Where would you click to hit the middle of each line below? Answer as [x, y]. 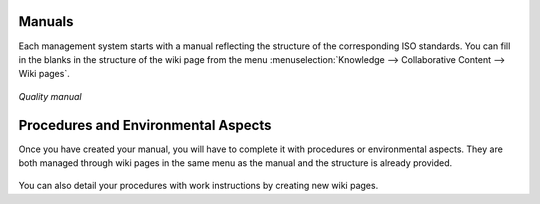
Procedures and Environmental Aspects [145, 125]
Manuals [46, 21]
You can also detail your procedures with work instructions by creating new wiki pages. [198, 186]
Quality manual [50, 96]
